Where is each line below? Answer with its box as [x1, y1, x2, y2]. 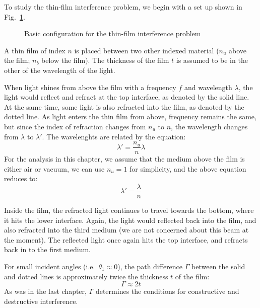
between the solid [191, 261, 245, 271]
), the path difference [117, 261, 183, 271]
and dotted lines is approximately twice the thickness [4, 271, 168, 281]
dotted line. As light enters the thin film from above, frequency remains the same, [4, 111, 256, 122]
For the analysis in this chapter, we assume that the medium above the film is [4, 153, 245, 164]
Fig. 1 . [4, 11, 25, 22]
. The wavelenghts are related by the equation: [42, 131, 186, 141]
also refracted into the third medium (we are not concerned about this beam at [4, 224, 249, 235]
